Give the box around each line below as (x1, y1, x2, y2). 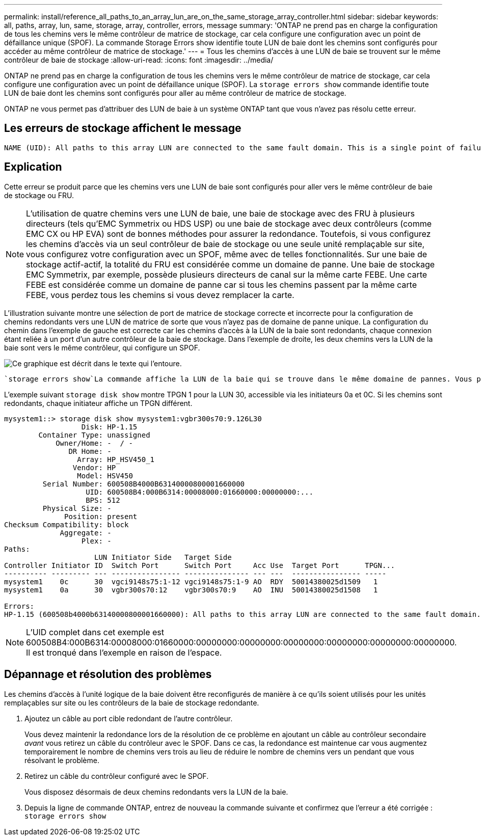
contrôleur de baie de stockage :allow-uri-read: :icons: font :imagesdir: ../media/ (4, 56, 274, 64)
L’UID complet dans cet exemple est (26, 627, 164, 637)
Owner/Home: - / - (56, 439, 133, 447)
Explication (4, 160, 62, 174)
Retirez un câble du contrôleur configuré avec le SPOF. (24, 771, 209, 780)
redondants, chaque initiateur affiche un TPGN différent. (4, 398, 193, 408)
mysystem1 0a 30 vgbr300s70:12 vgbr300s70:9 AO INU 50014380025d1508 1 (4, 585, 378, 594)
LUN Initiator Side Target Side (94, 553, 232, 561)
